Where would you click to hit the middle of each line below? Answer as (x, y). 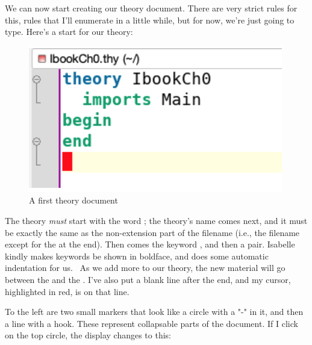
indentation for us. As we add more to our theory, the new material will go (145, 268)
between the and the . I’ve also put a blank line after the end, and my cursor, (148, 279)
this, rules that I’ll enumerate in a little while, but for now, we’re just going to (150, 20)
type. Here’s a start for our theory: (69, 32)
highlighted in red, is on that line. (67, 291)
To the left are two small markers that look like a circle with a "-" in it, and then (154, 312)
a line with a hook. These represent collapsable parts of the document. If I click (151, 323)
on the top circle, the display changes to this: (88, 335)
